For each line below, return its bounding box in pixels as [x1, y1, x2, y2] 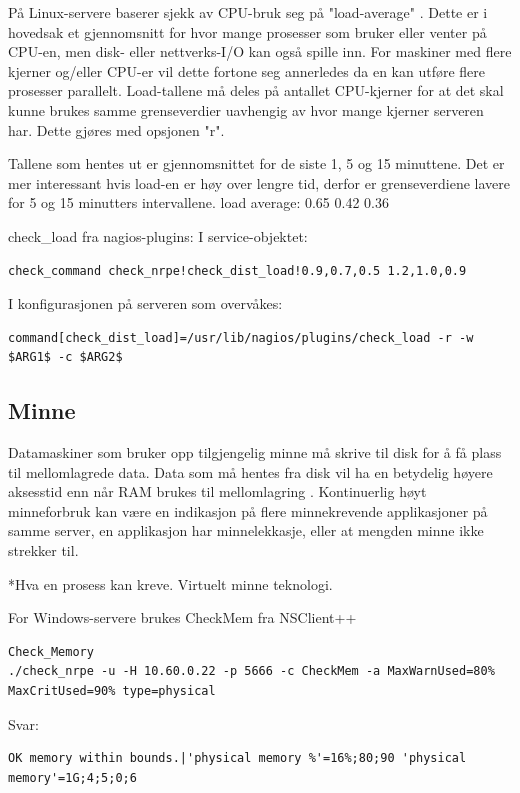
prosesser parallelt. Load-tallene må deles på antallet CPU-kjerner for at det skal [8, 80, 504, 101]
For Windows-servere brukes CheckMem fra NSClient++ [8, 607, 357, 628]
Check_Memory [8, 644, 94, 659]
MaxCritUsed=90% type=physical [8, 684, 216, 699]
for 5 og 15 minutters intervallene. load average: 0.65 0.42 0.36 [8, 192, 389, 213]
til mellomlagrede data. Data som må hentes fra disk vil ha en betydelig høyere [8, 461, 493, 482]
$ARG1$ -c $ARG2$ [8, 350, 123, 365]
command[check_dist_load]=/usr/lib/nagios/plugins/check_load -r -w [8, 330, 474, 345]
